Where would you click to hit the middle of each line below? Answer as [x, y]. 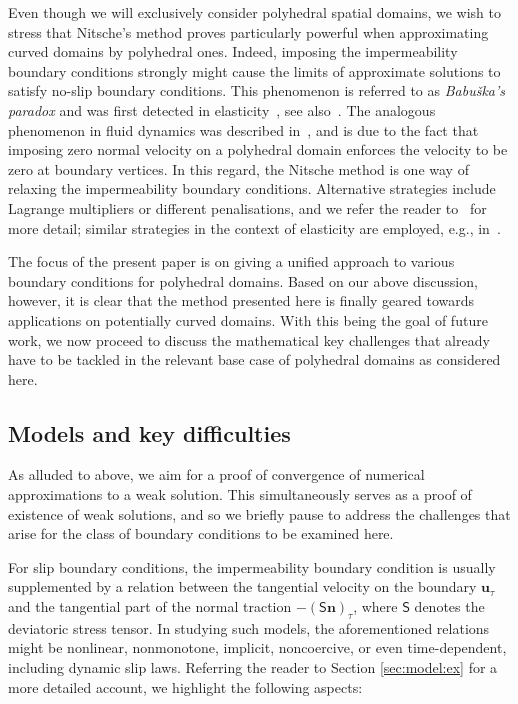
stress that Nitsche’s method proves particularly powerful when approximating [248, 31]
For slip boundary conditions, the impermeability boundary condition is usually [252, 566]
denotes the [449, 606]
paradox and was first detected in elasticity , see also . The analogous [222, 109]
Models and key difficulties [149, 432]
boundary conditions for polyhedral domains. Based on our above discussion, [243, 280]
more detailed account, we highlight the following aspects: [185, 686]
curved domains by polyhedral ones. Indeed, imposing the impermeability [233, 51]
